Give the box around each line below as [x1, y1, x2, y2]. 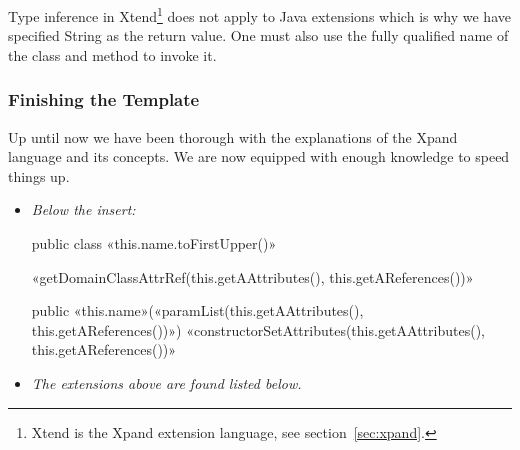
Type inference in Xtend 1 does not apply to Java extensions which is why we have [8, 3, 511, 26]
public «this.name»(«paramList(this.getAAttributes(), [31, 300, 364, 321]
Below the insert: [31, 199, 136, 220]
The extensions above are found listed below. [31, 373, 302, 393]
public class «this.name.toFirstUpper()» [31, 233, 277, 254]
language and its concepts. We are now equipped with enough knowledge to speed [8, 146, 510, 167]
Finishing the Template [8, 87, 200, 112]
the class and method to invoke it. [8, 44, 217, 65]
